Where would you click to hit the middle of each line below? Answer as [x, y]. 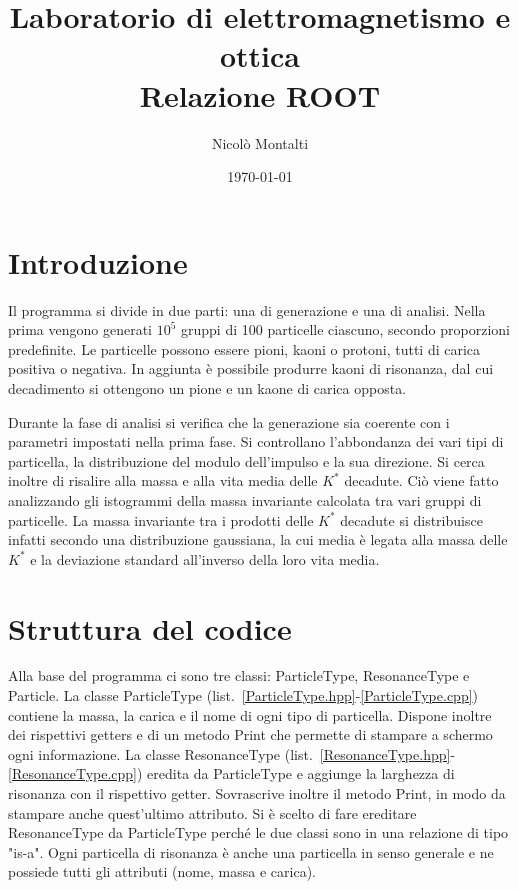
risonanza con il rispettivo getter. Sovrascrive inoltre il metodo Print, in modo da [257, 793]
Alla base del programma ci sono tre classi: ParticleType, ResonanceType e [239, 675]
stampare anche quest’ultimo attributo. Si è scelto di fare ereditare [212, 812]
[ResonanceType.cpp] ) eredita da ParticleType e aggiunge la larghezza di [231, 773]
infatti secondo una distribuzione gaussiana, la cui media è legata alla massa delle [258, 539]
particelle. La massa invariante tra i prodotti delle [161, 519]
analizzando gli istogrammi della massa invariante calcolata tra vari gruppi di [245, 499]
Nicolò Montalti [260, 142]
